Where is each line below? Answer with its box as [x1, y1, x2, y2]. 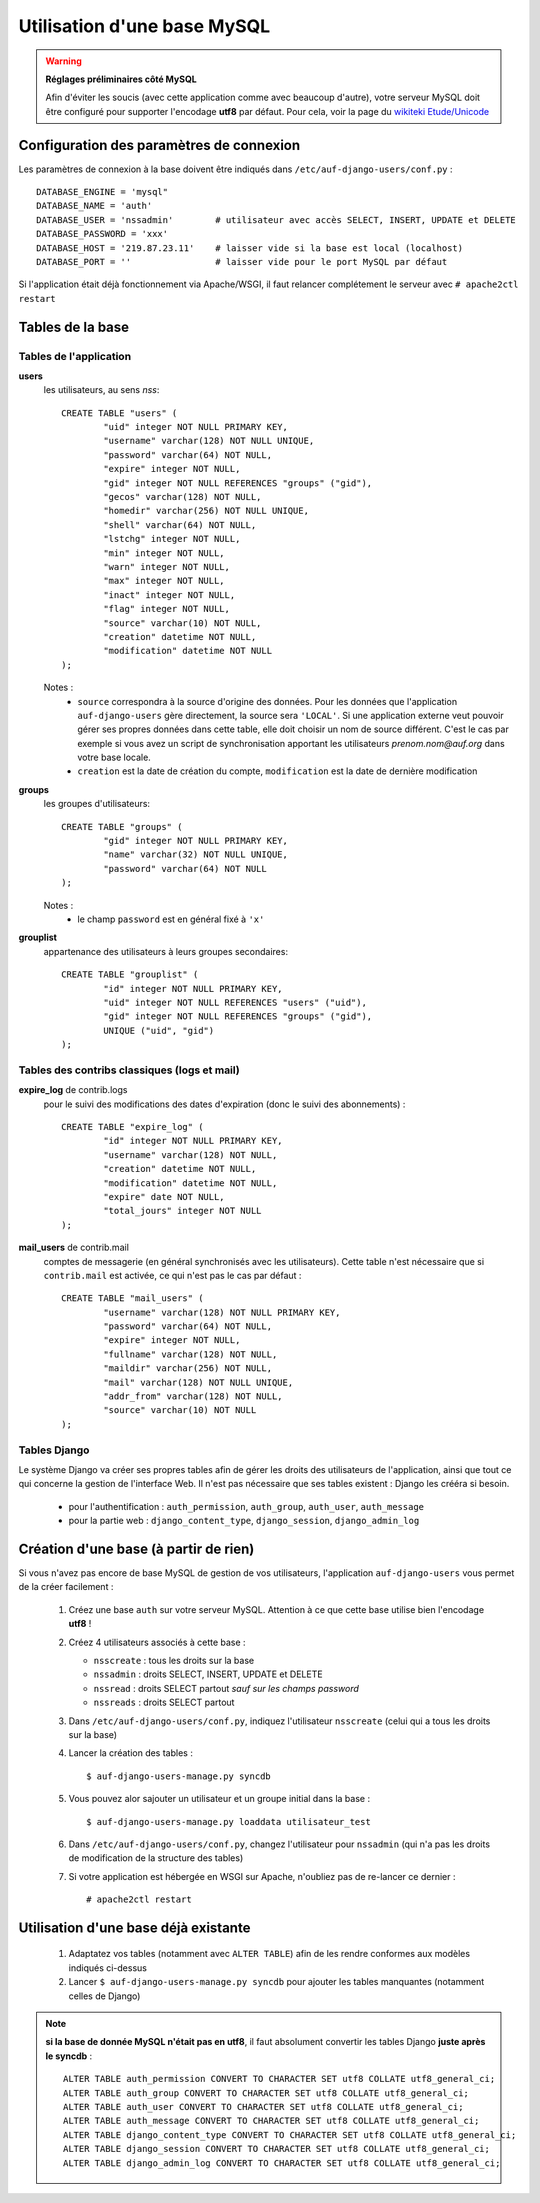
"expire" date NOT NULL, [103, 1191, 225, 1202]
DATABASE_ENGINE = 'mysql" [36, 186, 169, 198]
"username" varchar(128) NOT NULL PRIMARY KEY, [103, 1306, 341, 1318]
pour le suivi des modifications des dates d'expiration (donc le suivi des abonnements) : [43, 1098, 406, 1110]
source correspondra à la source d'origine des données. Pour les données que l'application [77, 695, 458, 707]
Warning [45, 55, 82, 67]
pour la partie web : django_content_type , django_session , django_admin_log [68, 1515, 420, 1527]
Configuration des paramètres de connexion [18, 136, 301, 154]
